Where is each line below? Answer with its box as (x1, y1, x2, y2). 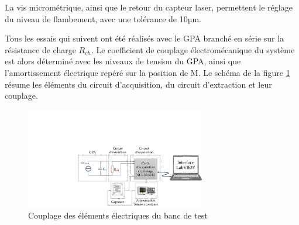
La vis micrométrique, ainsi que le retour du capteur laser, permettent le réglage (5, 1, 293, 13)
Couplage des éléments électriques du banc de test (28, 209, 208, 221)
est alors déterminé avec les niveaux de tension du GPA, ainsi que (5, 55, 241, 67)
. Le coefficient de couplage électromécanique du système (91, 43, 295, 56)
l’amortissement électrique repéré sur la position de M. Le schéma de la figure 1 (5, 66, 290, 78)
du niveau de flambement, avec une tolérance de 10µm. (5, 12, 202, 25)
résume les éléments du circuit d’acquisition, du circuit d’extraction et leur (5, 78, 272, 90)
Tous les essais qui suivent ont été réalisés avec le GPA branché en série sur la (5, 32, 284, 44)
